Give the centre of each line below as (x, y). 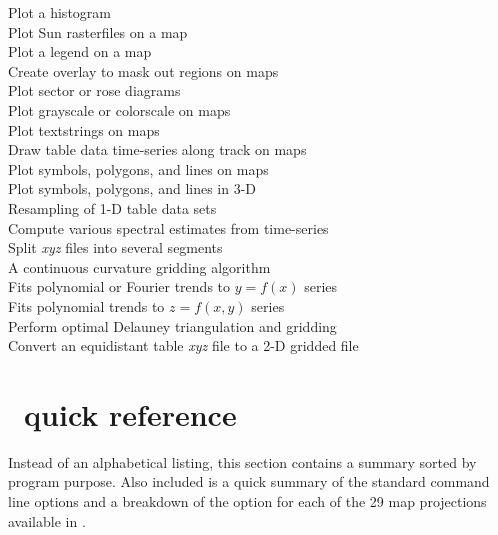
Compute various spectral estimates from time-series (168, 227)
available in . (47, 520)
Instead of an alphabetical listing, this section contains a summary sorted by (242, 461)
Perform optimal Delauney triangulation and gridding (172, 325)
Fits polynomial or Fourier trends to (119, 286)
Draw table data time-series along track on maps (157, 149)
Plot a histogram (59, 12)
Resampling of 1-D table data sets (112, 207)
